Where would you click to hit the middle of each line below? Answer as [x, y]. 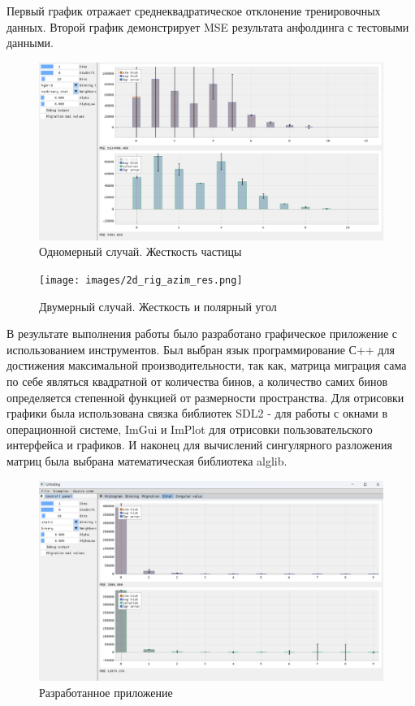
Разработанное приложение [106, 692]
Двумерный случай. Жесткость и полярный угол [158, 306]
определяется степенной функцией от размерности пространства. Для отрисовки [205, 397]
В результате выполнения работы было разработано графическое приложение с [202, 334]
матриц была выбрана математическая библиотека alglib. [147, 461]
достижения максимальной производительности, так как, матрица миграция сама [207, 365]
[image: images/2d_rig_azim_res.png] [141, 280]
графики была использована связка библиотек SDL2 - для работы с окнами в [197, 413]
